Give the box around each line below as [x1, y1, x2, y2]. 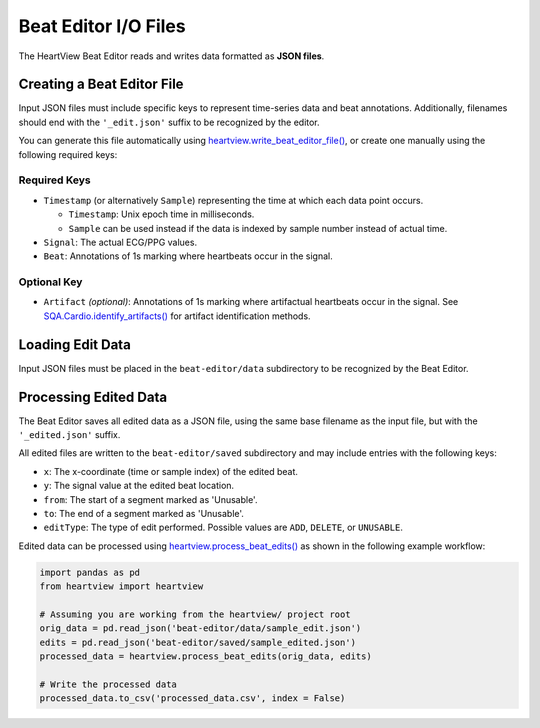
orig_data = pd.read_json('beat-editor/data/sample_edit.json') [39, 623, 362, 634]
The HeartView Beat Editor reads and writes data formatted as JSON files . [18, 50, 325, 62]
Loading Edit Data [18, 336, 132, 353]
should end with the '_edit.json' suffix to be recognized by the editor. [18, 116, 320, 128]
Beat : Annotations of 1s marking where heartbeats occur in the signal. [43, 250, 334, 262]
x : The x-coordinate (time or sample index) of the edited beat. [43, 465, 299, 477]
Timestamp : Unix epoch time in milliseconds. [68, 208, 255, 220]
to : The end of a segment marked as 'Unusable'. [43, 508, 245, 520]
